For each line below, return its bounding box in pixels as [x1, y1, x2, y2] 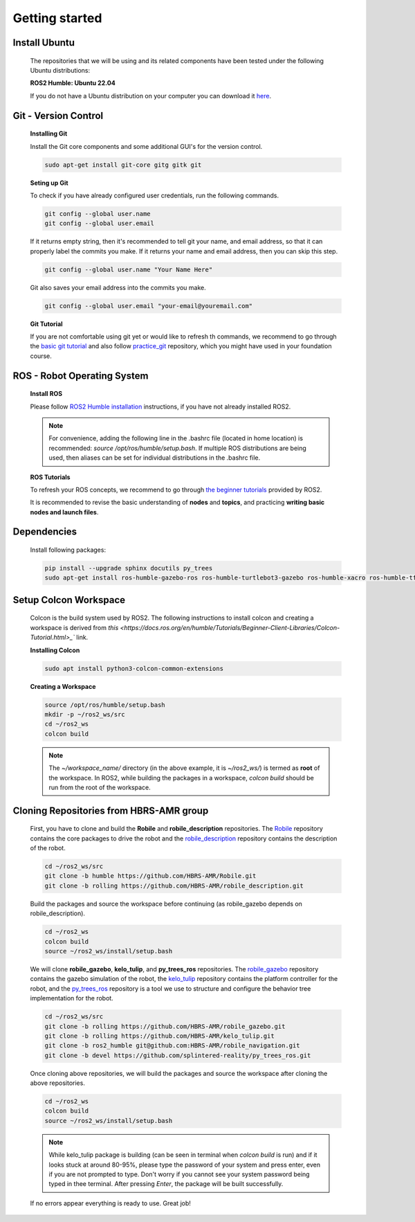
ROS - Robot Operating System [12, 370, 149, 381]
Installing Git [30, 129, 68, 138]
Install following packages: [30, 546, 107, 554]
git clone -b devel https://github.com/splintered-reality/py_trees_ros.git [44, 1051, 311, 1059]
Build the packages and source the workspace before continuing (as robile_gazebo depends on [30, 899, 302, 908]
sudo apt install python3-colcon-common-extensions [44, 665, 224, 672]
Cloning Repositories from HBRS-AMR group [12, 805, 209, 816]
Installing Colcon [30, 646, 80, 654]
